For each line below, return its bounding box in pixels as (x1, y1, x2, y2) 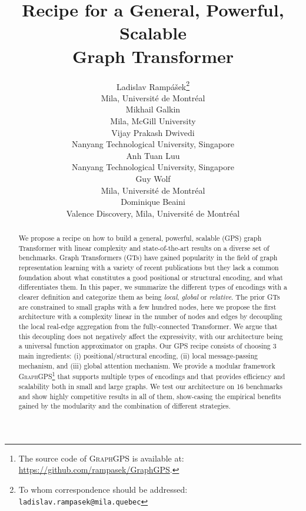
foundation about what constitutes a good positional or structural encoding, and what (18, 272, 283, 282)
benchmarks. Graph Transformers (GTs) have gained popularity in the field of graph (18, 253, 278, 263)
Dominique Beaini (121, 195, 185, 208)
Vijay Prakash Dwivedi (111, 126, 195, 138)
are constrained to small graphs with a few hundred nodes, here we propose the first (18, 301, 277, 311)
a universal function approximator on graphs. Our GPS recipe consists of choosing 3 (18, 341, 277, 351)
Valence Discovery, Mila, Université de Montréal (66, 207, 240, 219)
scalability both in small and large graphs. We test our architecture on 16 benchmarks (18, 381, 282, 391)
